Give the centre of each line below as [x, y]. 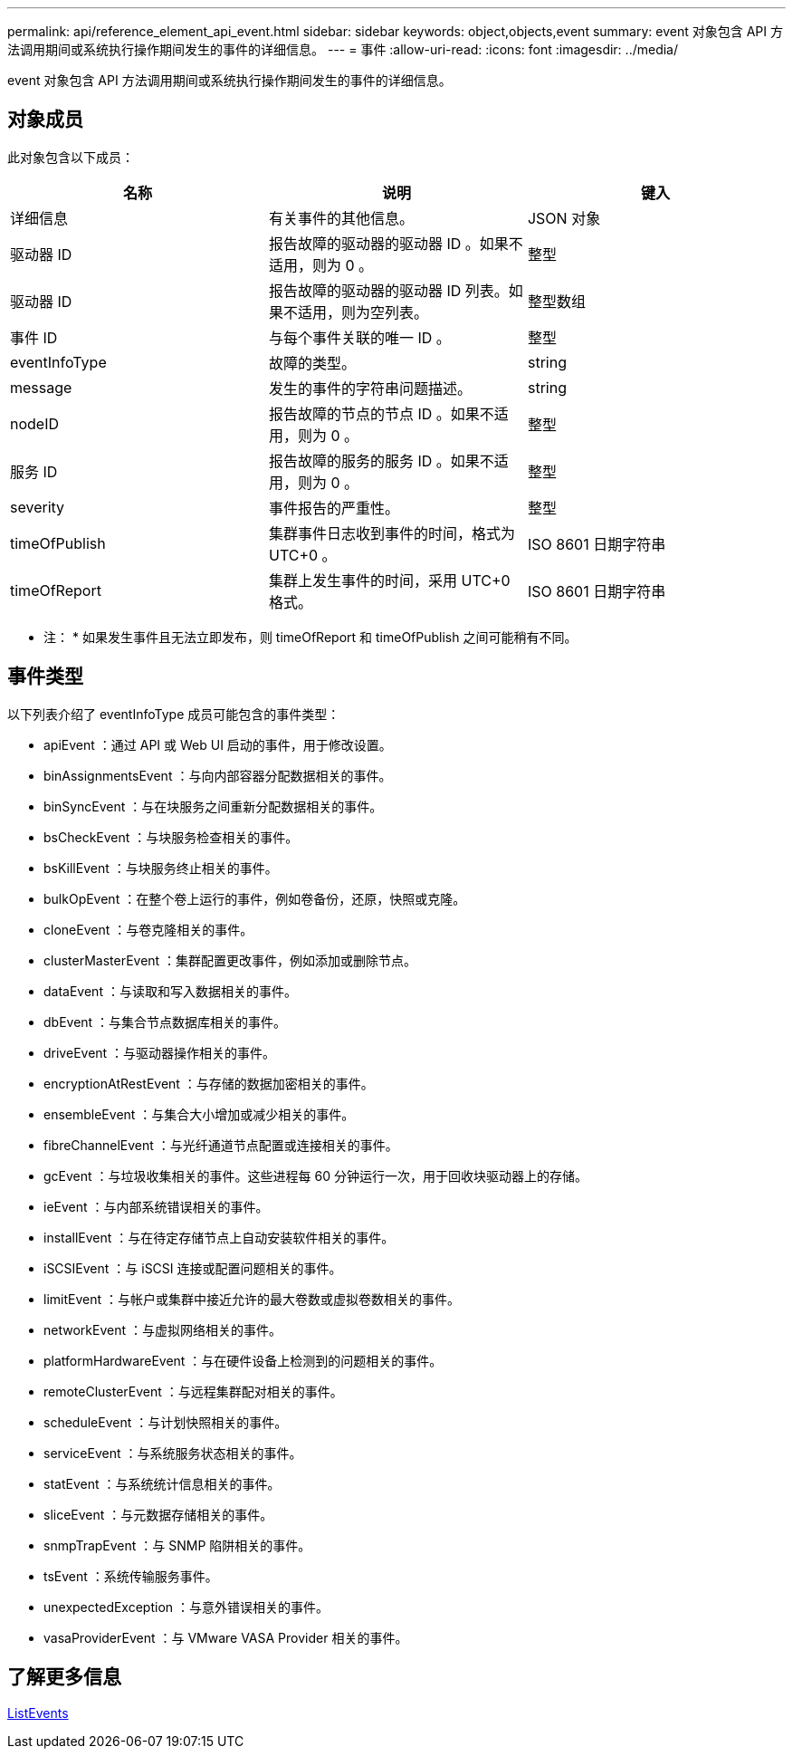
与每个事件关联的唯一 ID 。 [359, 337]
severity [38, 507]
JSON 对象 [564, 218]
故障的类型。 [312, 363]
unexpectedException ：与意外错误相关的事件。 [186, 1607]
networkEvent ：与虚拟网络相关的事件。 [162, 1329]
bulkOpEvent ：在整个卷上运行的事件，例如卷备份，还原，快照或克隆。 [255, 898]
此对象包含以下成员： [71, 157]
